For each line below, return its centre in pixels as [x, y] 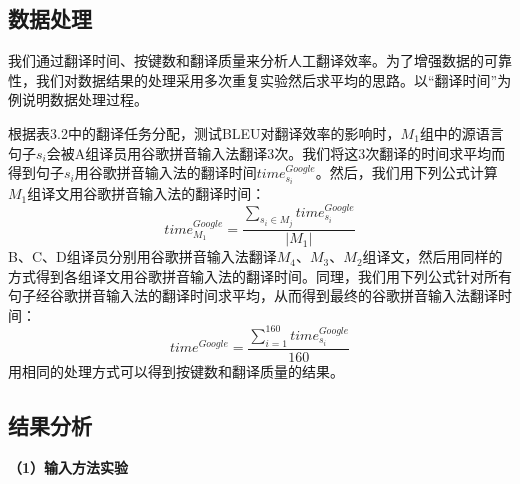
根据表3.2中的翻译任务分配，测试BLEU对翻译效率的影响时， [204, 132]
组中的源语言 [461, 132]
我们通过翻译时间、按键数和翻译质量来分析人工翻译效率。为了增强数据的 [246, 60]
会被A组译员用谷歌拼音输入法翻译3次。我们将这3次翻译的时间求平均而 [276, 152]
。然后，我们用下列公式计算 [406, 172]
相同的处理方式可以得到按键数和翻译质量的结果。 [182, 370]
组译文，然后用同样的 [432, 256]
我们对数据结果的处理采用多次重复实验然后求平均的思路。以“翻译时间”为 [273, 79]
